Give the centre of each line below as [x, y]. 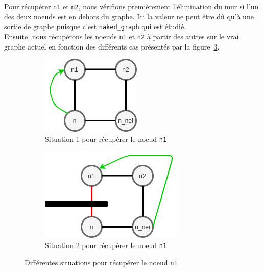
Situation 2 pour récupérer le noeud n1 [106, 245]
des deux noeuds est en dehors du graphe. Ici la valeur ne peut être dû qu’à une [129, 16]
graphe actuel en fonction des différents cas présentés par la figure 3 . [112, 46]
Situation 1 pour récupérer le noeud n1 [106, 139]
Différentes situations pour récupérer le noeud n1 [101, 262]
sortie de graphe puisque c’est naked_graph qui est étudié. [95, 26]
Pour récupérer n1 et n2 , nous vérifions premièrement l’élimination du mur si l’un [131, 6]
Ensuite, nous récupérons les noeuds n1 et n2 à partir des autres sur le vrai [122, 36]
